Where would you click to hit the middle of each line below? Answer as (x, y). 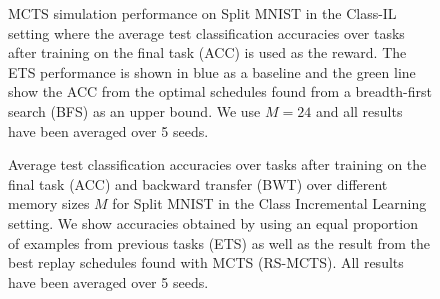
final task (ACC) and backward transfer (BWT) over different (198, 183)
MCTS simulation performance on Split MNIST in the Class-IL (202, 13)
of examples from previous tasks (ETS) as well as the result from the (219, 242)
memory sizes (49, 203)
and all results (359, 110)
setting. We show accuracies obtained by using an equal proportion (213, 222)
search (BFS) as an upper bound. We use (134, 110)
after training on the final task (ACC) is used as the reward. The (207, 52)
